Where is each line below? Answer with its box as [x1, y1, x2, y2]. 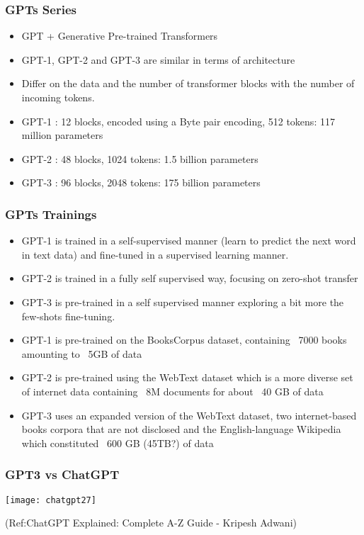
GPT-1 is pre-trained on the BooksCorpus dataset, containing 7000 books [21, 332, 347, 347]
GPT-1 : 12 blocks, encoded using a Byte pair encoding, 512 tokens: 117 [21, 113, 335, 128]
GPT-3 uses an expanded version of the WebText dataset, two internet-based [21, 407, 357, 422]
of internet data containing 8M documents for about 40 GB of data [21, 383, 324, 398]
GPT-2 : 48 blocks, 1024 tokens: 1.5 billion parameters [21, 151, 258, 166]
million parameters [21, 128, 103, 142]
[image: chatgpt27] [5, 495, 96, 505]
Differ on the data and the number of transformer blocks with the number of [21, 76, 355, 91]
